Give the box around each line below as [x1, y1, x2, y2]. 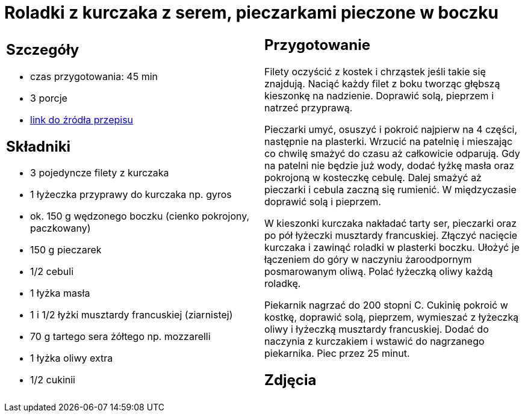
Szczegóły [6, 40, 79, 58]
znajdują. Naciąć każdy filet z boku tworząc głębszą [264, 77, 500, 90]
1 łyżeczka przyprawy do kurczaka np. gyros [30, 188, 232, 201]
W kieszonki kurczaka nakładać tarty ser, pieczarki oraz [264, 217, 517, 229]
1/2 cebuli [30, 265, 74, 278]
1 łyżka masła [30, 287, 90, 300]
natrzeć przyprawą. [264, 101, 353, 114]
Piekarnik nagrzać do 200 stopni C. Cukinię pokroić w [264, 298, 508, 311]
